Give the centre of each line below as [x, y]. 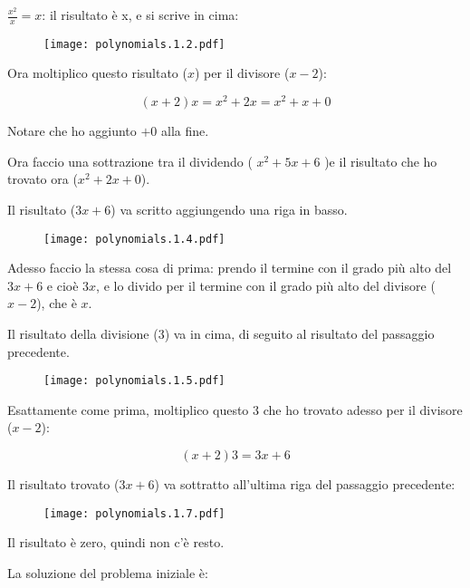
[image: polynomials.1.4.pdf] [134, 239]
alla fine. [185, 131]
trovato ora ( [43, 179]
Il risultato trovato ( [63, 484]
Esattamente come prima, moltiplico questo [128, 409]
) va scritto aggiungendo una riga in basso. [229, 209]
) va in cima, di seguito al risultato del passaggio [299, 333]
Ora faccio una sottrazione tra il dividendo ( [130, 161]
